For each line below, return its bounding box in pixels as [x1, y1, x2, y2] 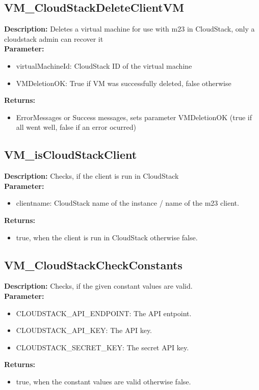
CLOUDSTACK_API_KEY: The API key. [16, 325, 152, 336]
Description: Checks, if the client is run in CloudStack [4, 171, 179, 181]
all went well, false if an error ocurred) [16, 122, 136, 132]
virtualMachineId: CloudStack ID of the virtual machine [16, 60, 192, 71]
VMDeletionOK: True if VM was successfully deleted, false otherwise [16, 77, 231, 88]
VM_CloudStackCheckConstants [4, 257, 183, 272]
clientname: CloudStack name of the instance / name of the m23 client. [16, 198, 239, 208]
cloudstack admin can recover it [4, 33, 103, 44]
